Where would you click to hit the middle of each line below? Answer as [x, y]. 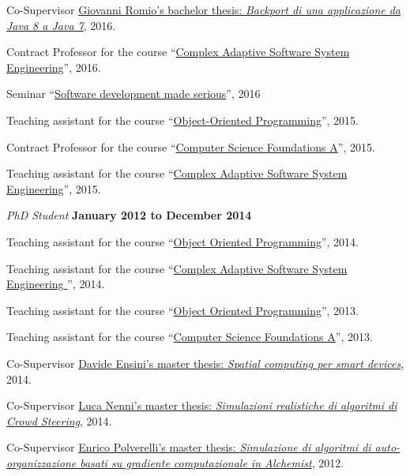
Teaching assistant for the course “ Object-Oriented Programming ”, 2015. [182, 120]
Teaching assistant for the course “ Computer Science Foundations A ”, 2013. [190, 337]
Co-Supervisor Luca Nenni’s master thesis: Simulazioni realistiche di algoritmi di [202, 405]
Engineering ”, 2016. [54, 67]
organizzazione [41, 462]
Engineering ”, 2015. [54, 188]
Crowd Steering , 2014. [59, 420]
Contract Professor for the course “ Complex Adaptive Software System [178, 52]
